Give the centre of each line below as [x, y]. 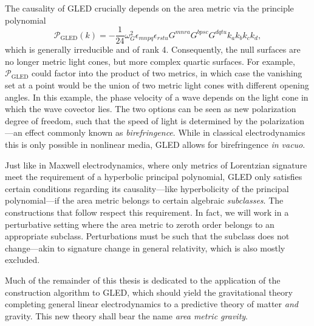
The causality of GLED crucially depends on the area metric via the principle [149, 8]
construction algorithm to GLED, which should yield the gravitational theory [149, 292]
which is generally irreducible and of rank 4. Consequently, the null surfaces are [153, 49]
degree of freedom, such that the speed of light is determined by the [131, 120]
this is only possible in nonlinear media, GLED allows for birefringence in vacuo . [155, 144]
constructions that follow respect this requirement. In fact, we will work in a [147, 212]
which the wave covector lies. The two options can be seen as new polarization [151, 109]
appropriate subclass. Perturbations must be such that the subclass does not [147, 236]
